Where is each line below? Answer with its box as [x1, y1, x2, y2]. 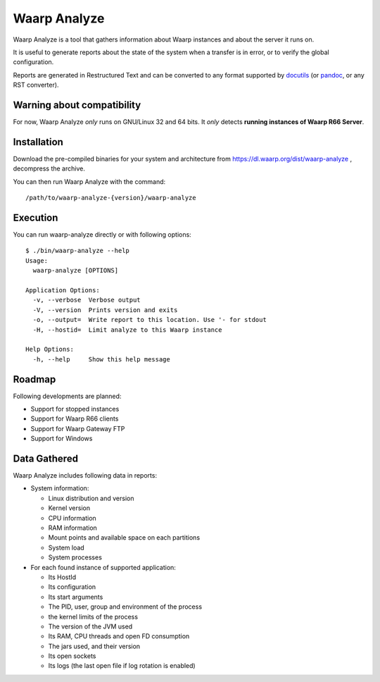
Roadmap [13, 373, 56, 385]
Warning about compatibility [13, 99, 141, 111]
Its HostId [48, 573, 77, 581]
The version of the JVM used [48, 622, 133, 631]
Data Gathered [13, 452, 79, 464]
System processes [48, 553, 102, 562]
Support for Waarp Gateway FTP [30, 424, 125, 433]
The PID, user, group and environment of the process [48, 602, 203, 611]
